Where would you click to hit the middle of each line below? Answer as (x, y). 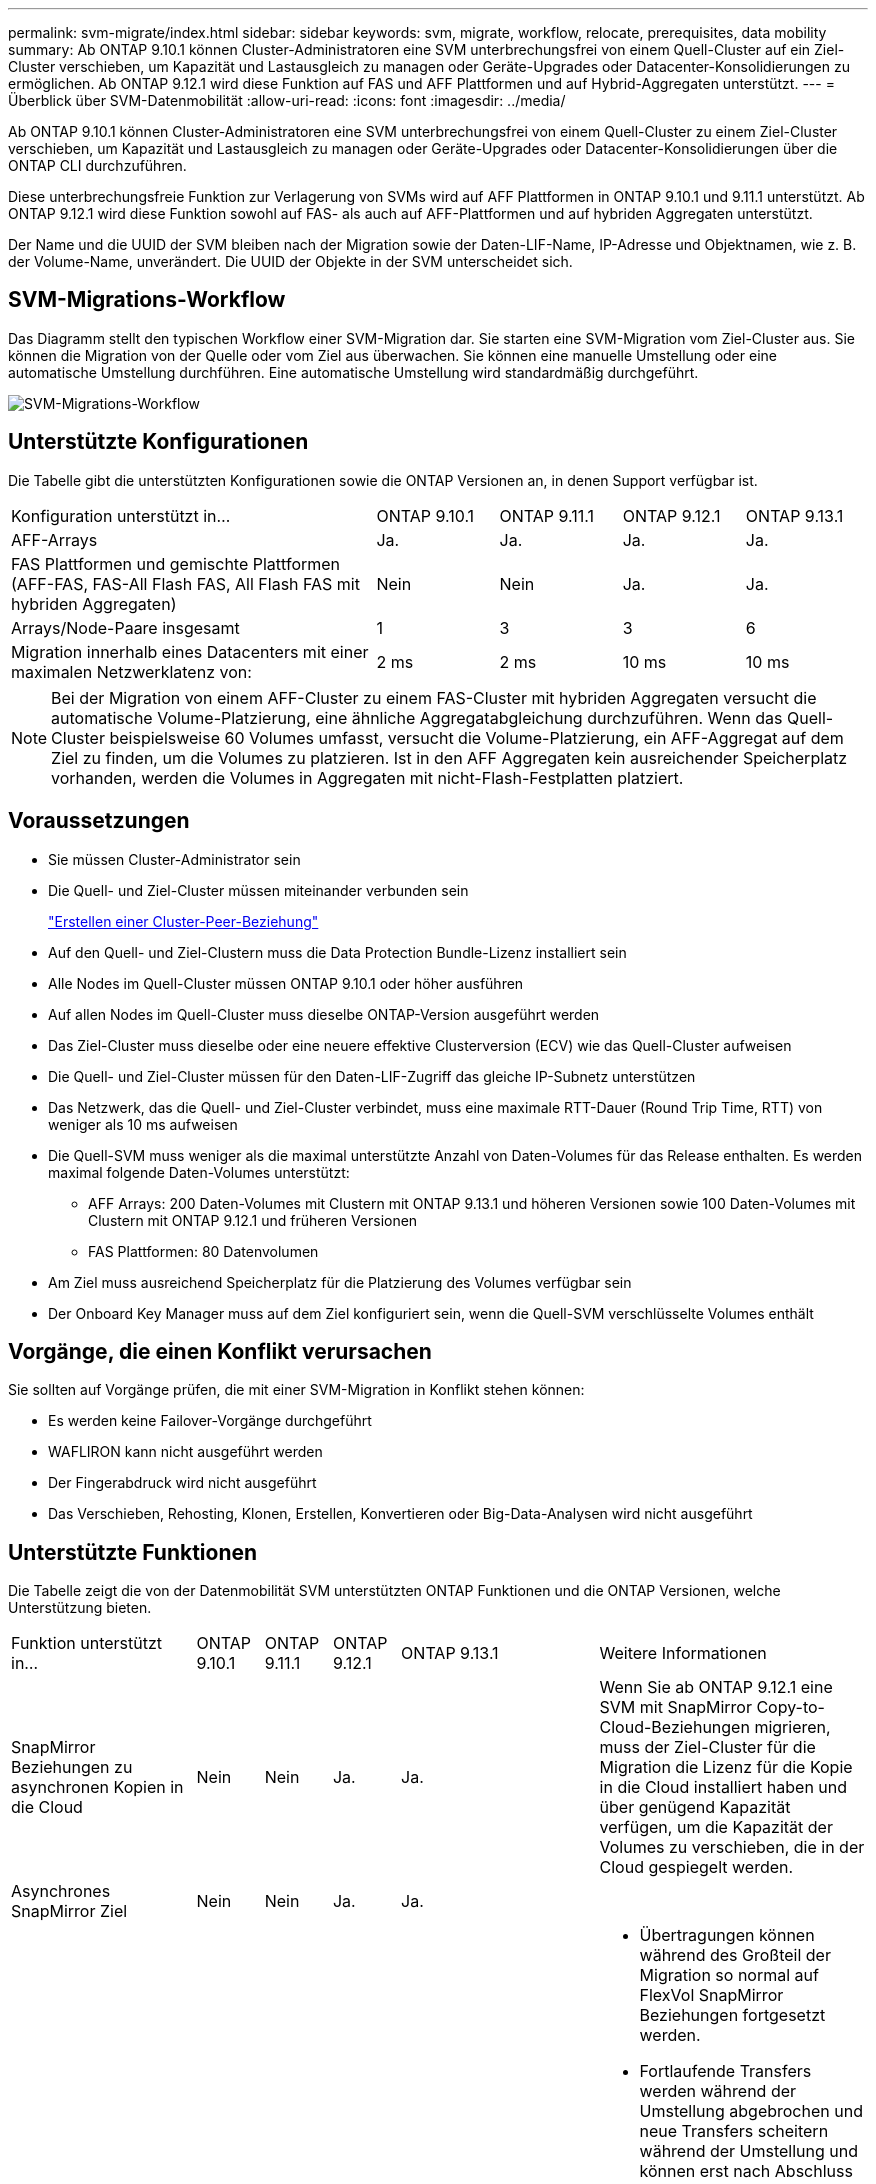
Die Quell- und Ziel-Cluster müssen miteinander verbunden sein (258, 890)
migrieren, (792, 1727)
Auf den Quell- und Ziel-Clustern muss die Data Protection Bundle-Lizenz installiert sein (337, 952)
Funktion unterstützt (87, 1643)
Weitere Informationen (683, 1653)
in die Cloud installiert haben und (723, 1787)
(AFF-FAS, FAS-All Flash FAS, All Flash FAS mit (185, 583)
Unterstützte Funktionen (133, 1552)
